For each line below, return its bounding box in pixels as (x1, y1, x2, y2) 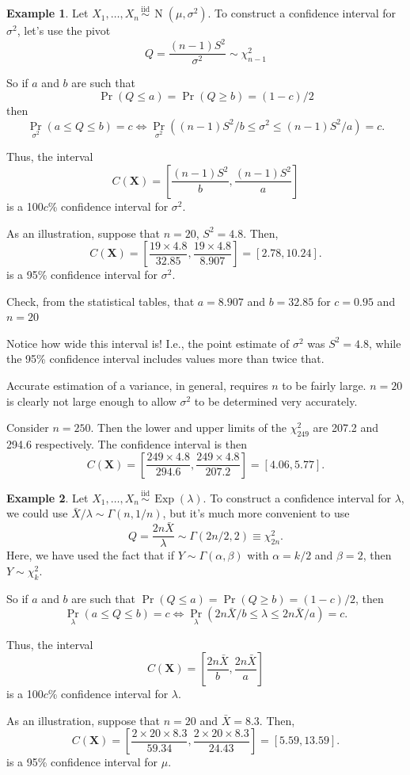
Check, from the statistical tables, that (6, 292, 195, 309)
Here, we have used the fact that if (6, 547, 175, 563)
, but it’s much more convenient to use (162, 505, 350, 521)
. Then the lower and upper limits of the (90, 419, 287, 436)
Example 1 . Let (6, 5, 89, 21)
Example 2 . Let (6, 489, 89, 506)
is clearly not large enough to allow (6, 392, 177, 409)
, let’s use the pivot (17, 22, 111, 39)
